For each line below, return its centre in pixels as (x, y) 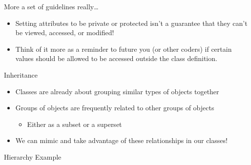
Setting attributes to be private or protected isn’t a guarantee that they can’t (131, 23)
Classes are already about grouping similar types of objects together (117, 91)
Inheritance (21, 74)
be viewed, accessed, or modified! (65, 32)
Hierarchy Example (33, 156)
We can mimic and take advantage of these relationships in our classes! (121, 140)
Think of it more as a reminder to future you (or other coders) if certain (124, 49)
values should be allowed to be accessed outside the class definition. (116, 58)
